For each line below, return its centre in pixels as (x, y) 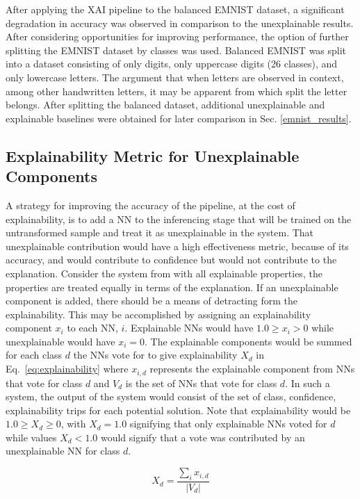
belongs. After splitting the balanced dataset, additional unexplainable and (165, 105)
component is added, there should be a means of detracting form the (152, 301)
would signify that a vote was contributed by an (203, 437)
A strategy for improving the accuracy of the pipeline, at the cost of (150, 205)
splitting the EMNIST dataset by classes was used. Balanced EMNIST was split (176, 50)
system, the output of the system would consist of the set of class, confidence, (171, 396)
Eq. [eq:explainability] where (67, 369)
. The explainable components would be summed (248, 341)
